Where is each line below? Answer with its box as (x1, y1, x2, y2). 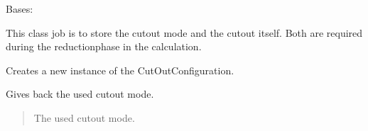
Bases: (6, 1, 33, 16)
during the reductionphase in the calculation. (6, 39, 202, 54)
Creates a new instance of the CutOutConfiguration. (6, 62, 234, 77)
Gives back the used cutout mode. (6, 86, 154, 101)
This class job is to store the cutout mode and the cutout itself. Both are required (6, 25, 363, 40)
